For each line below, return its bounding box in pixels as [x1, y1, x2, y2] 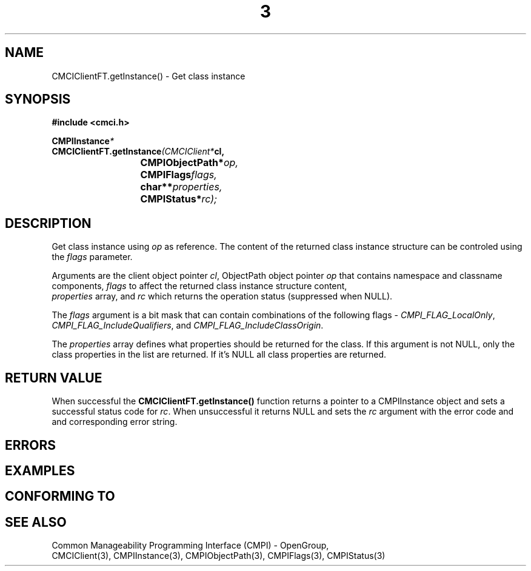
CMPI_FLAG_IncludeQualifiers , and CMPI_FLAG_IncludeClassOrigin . [52, 320, 324, 331]
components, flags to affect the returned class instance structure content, [52, 281, 347, 292]
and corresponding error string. [52, 416, 178, 427]
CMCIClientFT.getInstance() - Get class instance [52, 70, 245, 81]
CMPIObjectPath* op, [140, 156, 239, 169]
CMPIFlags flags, [140, 169, 217, 181]
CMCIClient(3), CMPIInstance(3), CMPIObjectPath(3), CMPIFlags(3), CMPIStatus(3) [52, 550, 386, 561]
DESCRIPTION [5, 215, 92, 231]
